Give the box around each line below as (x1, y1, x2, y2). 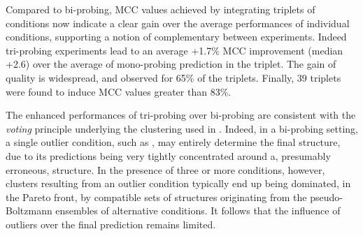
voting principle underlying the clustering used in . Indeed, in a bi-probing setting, (6, 121, 358, 135)
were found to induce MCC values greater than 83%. (6, 84, 232, 98)
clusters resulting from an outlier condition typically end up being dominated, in (6, 176, 351, 191)
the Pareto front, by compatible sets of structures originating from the (6, 189, 307, 204)
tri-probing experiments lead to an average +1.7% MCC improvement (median (6, 43, 343, 57)
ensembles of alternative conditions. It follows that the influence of (55, 203, 341, 218)
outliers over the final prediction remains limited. (6, 216, 216, 231)
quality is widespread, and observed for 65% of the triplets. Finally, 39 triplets (6, 70, 341, 84)
